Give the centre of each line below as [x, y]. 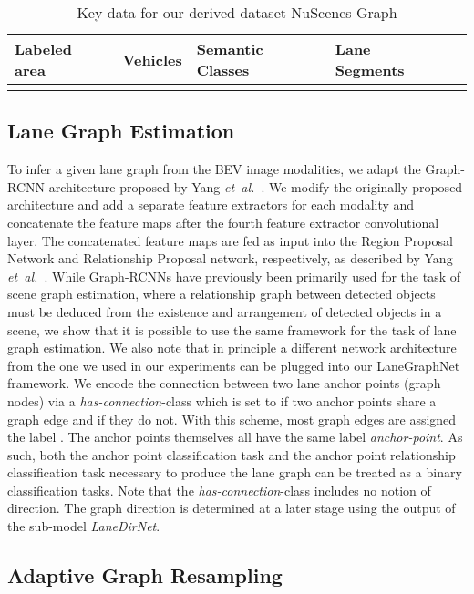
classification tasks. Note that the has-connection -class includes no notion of [219, 490]
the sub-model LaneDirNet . [84, 526]
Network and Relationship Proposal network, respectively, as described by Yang [230, 258]
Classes [223, 70]
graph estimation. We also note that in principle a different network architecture [232, 348]
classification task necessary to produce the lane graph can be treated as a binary [235, 472]
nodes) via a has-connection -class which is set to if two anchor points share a [222, 400]
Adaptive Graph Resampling [145, 575]
